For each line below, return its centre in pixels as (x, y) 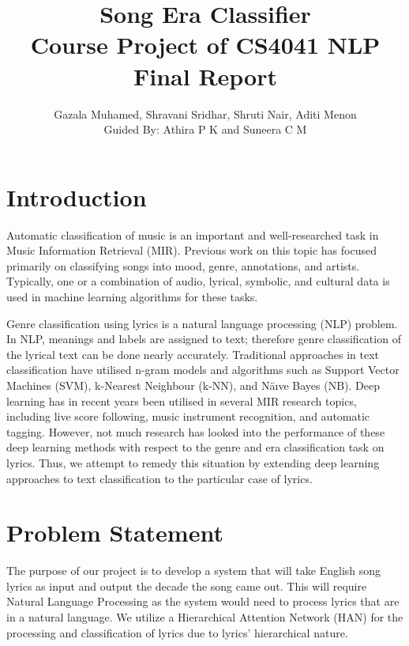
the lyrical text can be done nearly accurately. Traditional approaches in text (193, 354)
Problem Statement (115, 533)
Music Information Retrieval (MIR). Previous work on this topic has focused (191, 250)
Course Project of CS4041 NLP (205, 45)
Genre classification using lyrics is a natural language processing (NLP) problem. (202, 323)
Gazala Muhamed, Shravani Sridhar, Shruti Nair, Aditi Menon (205, 113)
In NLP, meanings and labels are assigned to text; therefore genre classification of (204, 339)
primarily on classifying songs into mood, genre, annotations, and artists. (183, 265)
